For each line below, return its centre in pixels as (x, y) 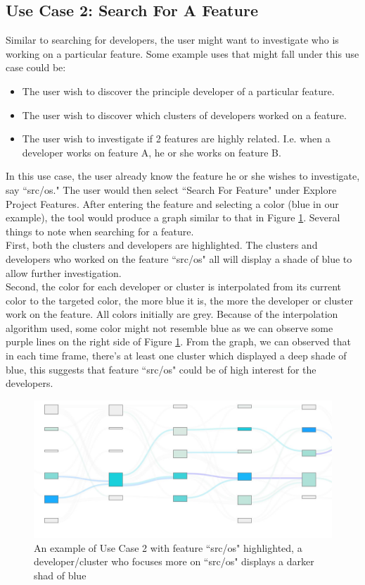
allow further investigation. (64, 272)
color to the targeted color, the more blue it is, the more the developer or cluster (179, 300)
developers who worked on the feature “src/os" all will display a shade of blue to (179, 258)
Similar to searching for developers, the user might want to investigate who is (172, 40)
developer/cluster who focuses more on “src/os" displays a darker (174, 561)
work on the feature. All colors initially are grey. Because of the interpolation (172, 314)
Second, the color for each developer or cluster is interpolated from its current (173, 287)
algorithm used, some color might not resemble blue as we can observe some (169, 327)
